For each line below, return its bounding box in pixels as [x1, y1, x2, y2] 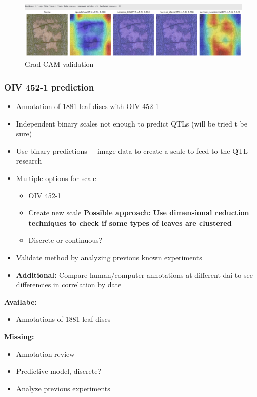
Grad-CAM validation [25, 59, 94, 69]
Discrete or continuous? [28, 234, 103, 245]
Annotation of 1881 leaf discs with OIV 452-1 [16, 101, 160, 112]
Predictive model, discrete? [16, 366, 102, 376]
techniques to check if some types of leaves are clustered [28, 217, 232, 228]
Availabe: [4, 296, 37, 307]
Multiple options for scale [16, 173, 96, 184]
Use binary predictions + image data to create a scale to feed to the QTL [16, 145, 248, 156]
